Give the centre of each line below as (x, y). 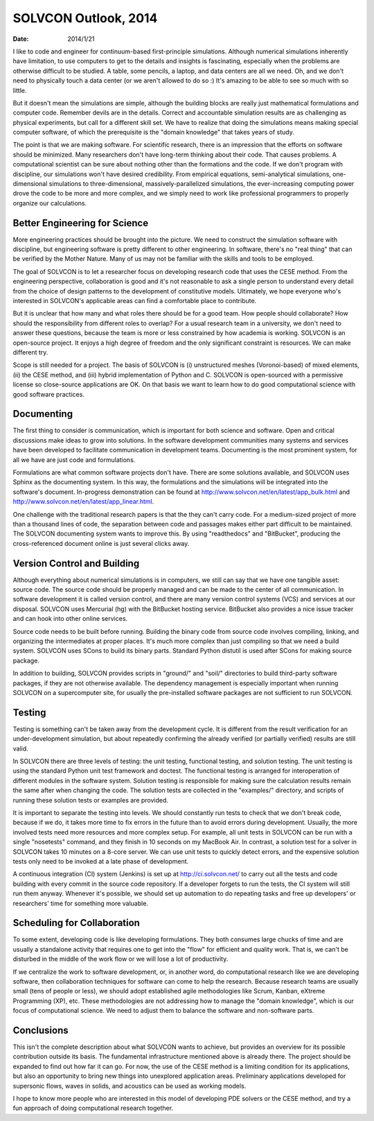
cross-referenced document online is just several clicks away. (101, 543)
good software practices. (48, 394)
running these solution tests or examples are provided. (91, 800)
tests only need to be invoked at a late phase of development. (101, 861)
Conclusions (41, 1030)
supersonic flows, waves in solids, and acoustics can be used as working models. (130, 1086)
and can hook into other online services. (70, 619)
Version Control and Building (76, 563)
